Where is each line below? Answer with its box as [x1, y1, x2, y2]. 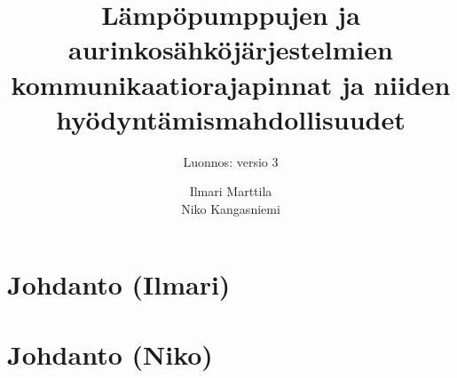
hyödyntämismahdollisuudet [56, 100, 406, 137]
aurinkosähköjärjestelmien [68, 31, 393, 67]
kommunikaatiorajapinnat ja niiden [11, 66, 451, 102]
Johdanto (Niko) [7, 335, 213, 372]
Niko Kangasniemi [181, 199, 280, 217]
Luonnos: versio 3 [183, 152, 279, 170]
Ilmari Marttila [189, 182, 272, 201]
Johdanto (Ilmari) [7, 266, 231, 303]
